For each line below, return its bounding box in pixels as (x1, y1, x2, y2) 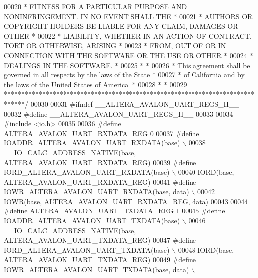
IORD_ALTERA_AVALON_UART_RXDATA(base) (4, 167, 170, 177)
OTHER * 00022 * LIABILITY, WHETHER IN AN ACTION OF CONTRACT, (4, 30, 252, 41)
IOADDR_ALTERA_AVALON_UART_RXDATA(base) (4, 138, 180, 148)
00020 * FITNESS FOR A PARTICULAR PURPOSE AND (4, 1, 187, 11)
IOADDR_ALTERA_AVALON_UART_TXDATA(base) (4, 215, 180, 226)
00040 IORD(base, (178, 167, 234, 177)
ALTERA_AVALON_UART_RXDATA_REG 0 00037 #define (4, 128, 199, 138)
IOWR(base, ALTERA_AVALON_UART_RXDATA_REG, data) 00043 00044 (4, 196, 248, 206)
